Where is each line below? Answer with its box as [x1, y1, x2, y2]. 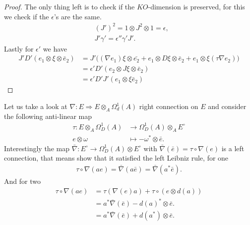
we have [43, 43, 67, 54]
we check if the [4, 11, 49, 21]
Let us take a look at [4, 101, 67, 112]
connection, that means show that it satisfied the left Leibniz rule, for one [4, 153, 229, 163]
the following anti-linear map [4, 111, 92, 121]
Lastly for [4, 43, 34, 54]
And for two [4, 176, 41, 186]
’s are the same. [54, 11, 102, 21]
